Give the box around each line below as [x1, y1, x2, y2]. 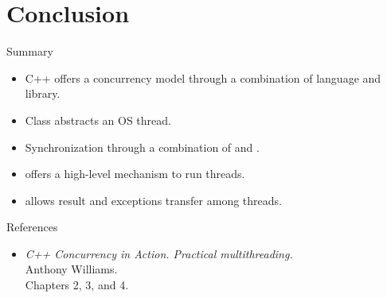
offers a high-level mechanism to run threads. [25, 165, 245, 182]
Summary [6, 43, 53, 60]
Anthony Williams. [25, 261, 118, 277]
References [6, 219, 58, 235]
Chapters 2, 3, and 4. [25, 277, 129, 293]
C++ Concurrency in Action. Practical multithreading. [25, 245, 293, 261]
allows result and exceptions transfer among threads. [25, 192, 282, 208]
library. [25, 85, 61, 102]
